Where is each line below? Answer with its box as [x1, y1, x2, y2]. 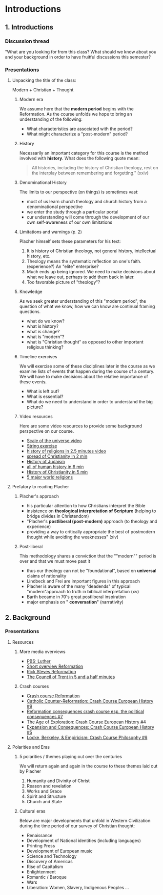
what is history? [26, 323, 59, 329]
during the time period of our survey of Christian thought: [19, 823, 135, 829]
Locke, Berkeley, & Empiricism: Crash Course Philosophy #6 [26, 735, 148, 740]
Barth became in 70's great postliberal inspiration [26, 594, 126, 600]
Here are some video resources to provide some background [19, 423, 143, 429]
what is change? [26, 329, 60, 335]
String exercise [26, 443, 57, 449]
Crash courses [19, 683, 49, 689]
